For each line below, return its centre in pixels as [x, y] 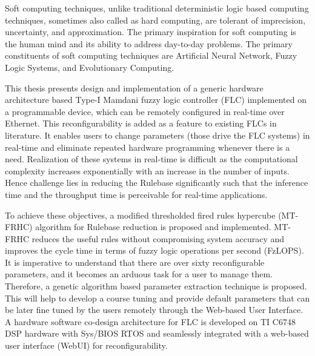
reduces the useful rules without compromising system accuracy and [158, 238]
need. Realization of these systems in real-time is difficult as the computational [151, 159]
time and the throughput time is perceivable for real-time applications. [136, 194]
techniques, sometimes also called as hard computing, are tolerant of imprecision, [155, 20]
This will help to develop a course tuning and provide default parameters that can [157, 298]
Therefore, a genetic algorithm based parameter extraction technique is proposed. [156, 286]
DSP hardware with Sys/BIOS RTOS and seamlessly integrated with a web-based [157, 333]
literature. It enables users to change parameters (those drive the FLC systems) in [157, 135]
